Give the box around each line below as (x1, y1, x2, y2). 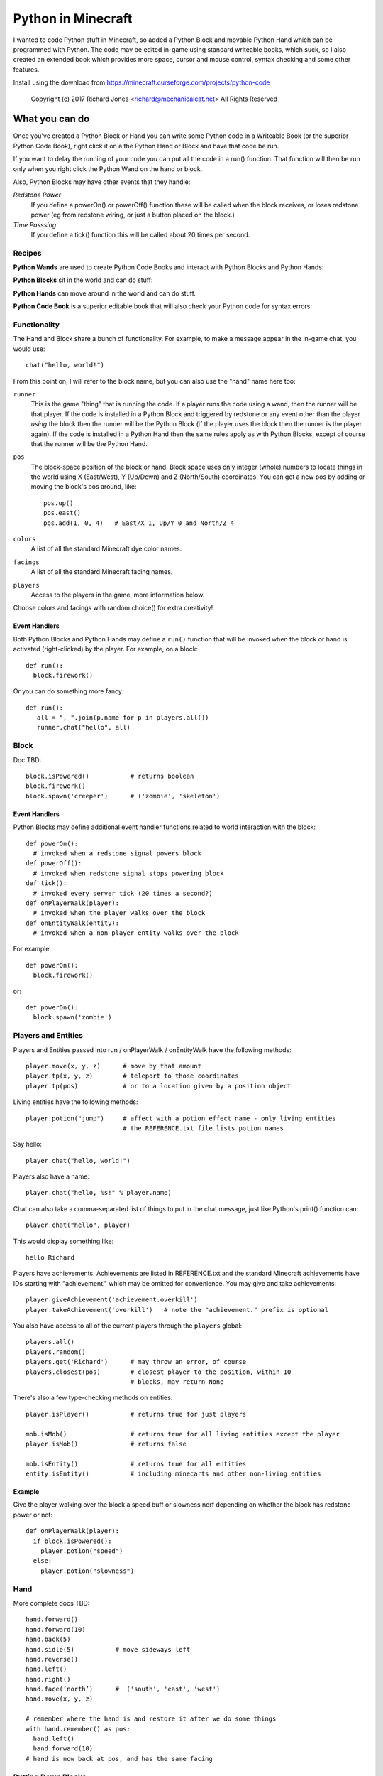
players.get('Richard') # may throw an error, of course (26, 1358, 247, 1366)
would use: (13, 345, 45, 353)
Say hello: (13, 1140, 43, 1149)
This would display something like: (13, 1237, 114, 1245)
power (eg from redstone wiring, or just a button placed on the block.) (30, 210, 235, 220)
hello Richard (26, 1254, 74, 1262)
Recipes (13, 248, 42, 258)
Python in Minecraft (13, 11, 133, 26)
